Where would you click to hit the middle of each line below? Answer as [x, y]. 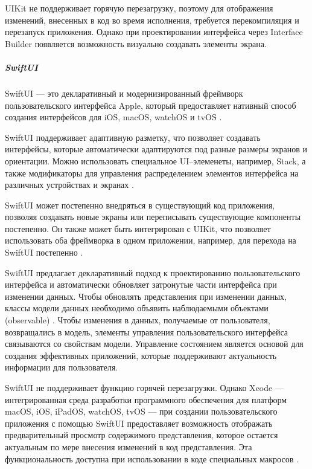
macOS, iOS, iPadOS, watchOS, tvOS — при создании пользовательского [141, 411]
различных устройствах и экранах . [69, 185]
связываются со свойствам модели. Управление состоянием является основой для [154, 344]
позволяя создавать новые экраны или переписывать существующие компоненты [153, 217]
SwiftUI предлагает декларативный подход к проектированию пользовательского [153, 272]
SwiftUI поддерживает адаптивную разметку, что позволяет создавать [133, 137]
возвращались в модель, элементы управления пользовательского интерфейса [147, 332]
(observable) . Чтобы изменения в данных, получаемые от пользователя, [138, 320]
